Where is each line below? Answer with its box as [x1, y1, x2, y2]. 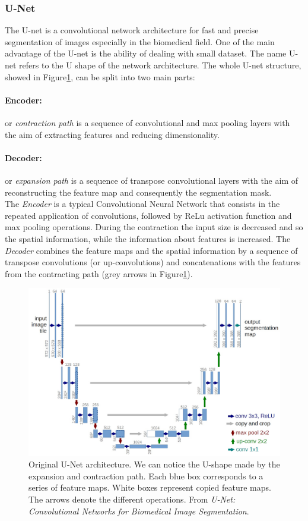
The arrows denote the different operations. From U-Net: [28, 493, 236, 506]
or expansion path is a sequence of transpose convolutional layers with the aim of [5, 174, 299, 186]
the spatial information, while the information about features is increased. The [5, 232, 291, 244]
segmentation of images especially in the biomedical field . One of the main [5, 35, 275, 48]
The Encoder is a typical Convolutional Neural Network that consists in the [5, 197, 280, 210]
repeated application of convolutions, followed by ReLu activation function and [5, 209, 292, 221]
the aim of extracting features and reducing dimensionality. [5, 128, 220, 140]
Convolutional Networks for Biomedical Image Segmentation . [28, 504, 249, 517]
